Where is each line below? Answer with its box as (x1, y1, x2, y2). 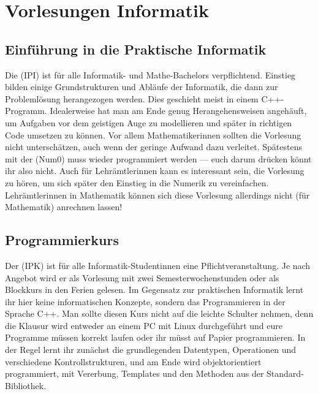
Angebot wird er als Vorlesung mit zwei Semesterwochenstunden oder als (5, 271, 279, 284)
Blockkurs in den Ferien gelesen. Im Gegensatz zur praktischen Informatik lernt (5, 283, 304, 296)
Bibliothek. (5, 379, 47, 392)
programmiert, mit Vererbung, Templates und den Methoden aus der (5, 367, 264, 380)
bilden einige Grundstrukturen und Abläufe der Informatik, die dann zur (5, 80, 278, 93)
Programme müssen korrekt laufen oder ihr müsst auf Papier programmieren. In (5, 331, 306, 344)
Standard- (267, 367, 304, 380)
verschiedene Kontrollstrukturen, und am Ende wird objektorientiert (5, 355, 262, 368)
